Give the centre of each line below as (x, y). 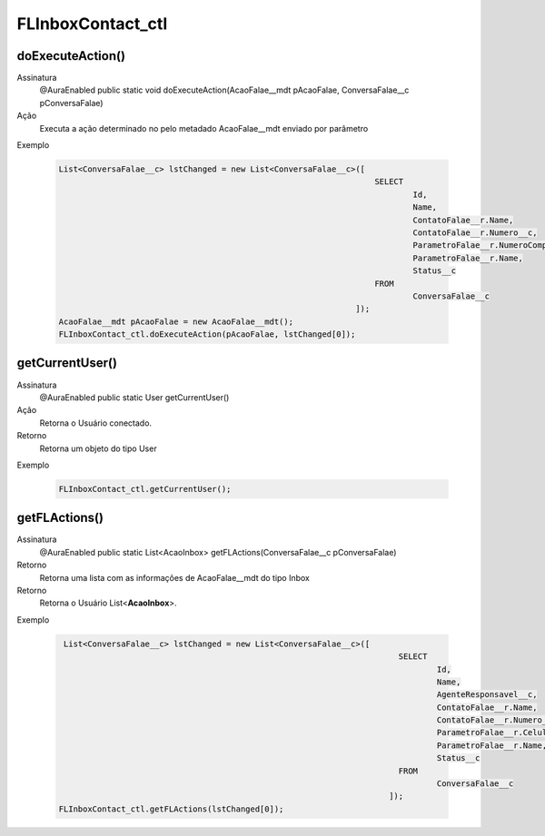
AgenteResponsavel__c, (487, 695)
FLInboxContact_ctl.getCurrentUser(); (145, 489)
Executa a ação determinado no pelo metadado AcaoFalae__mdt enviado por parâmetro (204, 128)
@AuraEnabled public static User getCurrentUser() (134, 397)
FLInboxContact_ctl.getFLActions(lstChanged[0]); (171, 809)
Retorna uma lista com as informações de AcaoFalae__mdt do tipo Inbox (175, 577)
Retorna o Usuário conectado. (96, 423)
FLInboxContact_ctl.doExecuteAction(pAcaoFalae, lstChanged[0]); (207, 334)
